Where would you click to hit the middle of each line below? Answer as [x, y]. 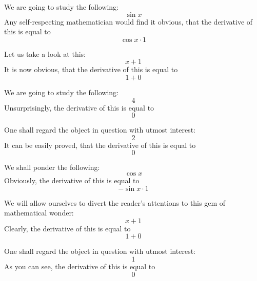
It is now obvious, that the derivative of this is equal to [91, 69]
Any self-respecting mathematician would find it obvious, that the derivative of [128, 21]
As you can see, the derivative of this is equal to [80, 266]
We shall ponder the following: [52, 167]
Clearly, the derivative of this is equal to [67, 228]
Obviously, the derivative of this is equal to [72, 180]
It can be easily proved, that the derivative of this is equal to [100, 145]
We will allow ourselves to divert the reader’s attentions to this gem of [115, 202]
